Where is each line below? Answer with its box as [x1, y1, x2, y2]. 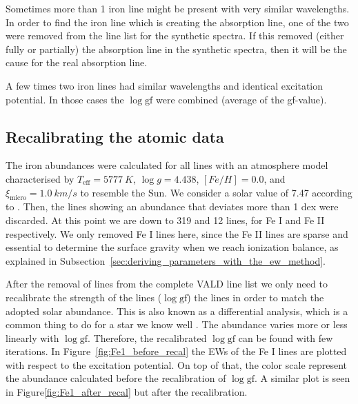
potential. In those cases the [6, 92, 124, 106]
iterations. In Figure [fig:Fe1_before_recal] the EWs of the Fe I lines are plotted [6, 344, 347, 358]
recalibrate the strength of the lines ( [6, 290, 162, 304]
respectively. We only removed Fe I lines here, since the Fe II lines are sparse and [6, 226, 348, 241]
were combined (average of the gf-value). [155, 92, 327, 106]
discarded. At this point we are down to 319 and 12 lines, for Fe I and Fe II [6, 212, 325, 227]
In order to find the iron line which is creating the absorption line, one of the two [6, 14, 349, 29]
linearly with [6, 330, 59, 345]
